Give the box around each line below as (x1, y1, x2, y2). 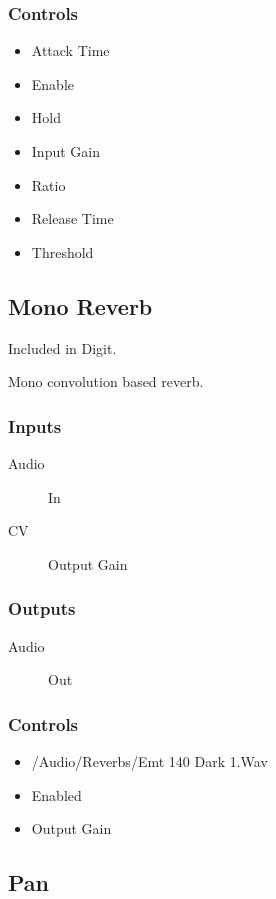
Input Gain (31, 141, 100, 161)
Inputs (8, 413, 62, 438)
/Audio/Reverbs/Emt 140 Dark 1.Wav (31, 750, 268, 771)
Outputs (8, 596, 76, 621)
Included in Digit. (8, 337, 117, 358)
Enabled (31, 784, 82, 805)
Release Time (31, 208, 114, 229)
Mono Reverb (8, 290, 153, 321)
